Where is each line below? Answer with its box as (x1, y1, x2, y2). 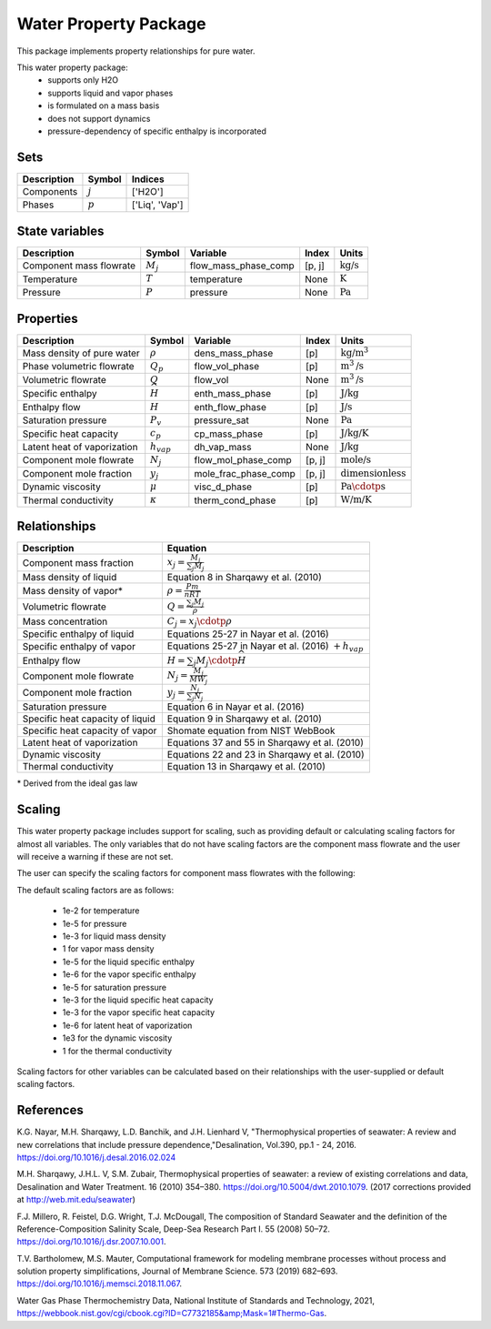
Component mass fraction (22, 556, 135, 569)
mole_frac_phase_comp (194, 467, 296, 479)
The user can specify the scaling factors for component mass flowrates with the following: (16, 868, 356, 879)
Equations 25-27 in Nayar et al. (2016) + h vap (166, 639, 364, 654)
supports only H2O (47, 75, 119, 86)
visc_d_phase (194, 480, 253, 493)
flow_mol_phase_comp (194, 454, 292, 467)
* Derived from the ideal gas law (16, 778, 138, 789)
